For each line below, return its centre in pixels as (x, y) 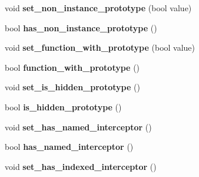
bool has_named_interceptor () (69, 147)
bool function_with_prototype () (72, 67)
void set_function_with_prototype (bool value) (100, 47)
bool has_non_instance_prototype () (81, 27)
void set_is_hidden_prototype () (72, 87)
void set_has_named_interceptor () (78, 127)
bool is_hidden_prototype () (63, 106)
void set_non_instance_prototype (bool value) (98, 8)
